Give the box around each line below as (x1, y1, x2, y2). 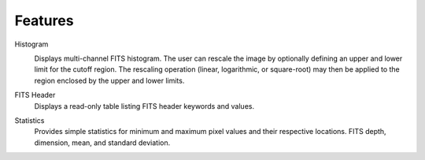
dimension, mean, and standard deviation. (34, 138, 171, 147)
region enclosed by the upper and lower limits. (34, 76, 185, 85)
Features (14, 12, 74, 29)
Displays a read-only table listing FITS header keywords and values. (34, 101, 255, 110)
